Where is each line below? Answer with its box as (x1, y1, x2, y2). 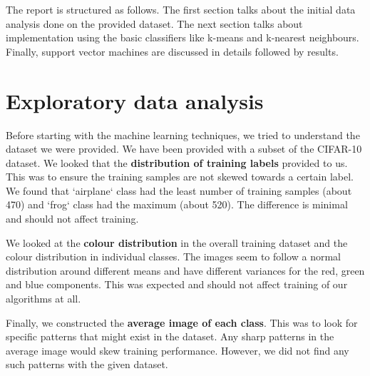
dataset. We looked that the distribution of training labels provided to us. (6, 155, 348, 170)
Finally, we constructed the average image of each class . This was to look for (6, 315, 358, 330)
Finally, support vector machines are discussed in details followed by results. (6, 44, 339, 59)
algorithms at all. (6, 291, 81, 306)
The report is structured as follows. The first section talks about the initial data (6, 2, 356, 16)
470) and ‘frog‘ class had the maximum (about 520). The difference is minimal (6, 197, 348, 212)
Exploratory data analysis (6, 86, 264, 115)
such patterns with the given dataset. (6, 357, 168, 372)
